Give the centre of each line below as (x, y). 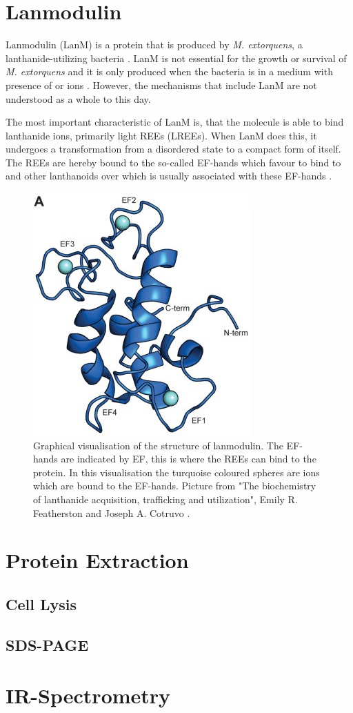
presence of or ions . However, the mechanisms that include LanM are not (161, 85)
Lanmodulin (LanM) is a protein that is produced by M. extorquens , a (154, 45)
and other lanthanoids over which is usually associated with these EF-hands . (169, 176)
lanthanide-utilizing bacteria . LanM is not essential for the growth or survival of (176, 58)
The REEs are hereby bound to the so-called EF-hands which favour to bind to (173, 162)
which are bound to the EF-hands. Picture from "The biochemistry (175, 486)
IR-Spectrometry (88, 695)
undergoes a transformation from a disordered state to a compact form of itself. (173, 149)
